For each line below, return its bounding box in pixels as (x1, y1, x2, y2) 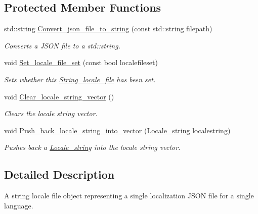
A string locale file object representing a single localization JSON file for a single (4, 190, 254, 201)
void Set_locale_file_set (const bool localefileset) (4, 57, 158, 68)
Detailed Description (4, 167, 115, 182)
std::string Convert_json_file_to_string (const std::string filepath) (4, 23, 212, 34)
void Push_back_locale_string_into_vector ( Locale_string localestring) (4, 125, 231, 135)
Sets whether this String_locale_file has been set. (4, 74, 156, 84)
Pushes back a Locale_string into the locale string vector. (4, 142, 181, 152)
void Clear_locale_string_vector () (4, 91, 114, 101)
